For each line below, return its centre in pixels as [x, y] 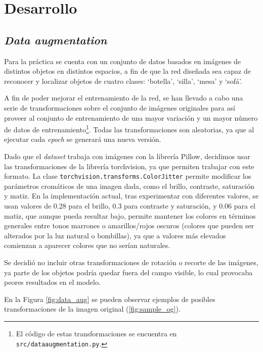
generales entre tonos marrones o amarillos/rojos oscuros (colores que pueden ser [129, 225]
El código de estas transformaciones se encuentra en [96, 333]
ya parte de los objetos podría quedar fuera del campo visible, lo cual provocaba [128, 272]
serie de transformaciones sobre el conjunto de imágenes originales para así [120, 107]
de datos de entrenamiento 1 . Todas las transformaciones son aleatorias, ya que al [129, 129]
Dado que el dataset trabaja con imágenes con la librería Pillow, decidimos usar [127, 156]
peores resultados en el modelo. [52, 282]
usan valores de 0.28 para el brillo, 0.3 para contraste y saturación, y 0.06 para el [130, 206]
